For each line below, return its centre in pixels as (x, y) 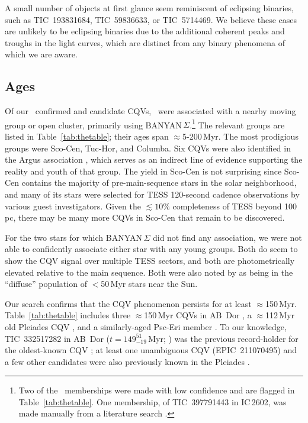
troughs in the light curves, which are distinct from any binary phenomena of (145, 42)
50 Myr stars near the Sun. (149, 284)
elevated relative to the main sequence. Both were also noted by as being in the (149, 272)
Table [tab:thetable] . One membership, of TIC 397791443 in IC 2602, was (153, 401)
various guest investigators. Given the (73, 206)
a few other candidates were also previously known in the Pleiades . (127, 361)
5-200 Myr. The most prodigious (240, 136)
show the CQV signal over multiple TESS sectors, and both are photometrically (150, 260)
